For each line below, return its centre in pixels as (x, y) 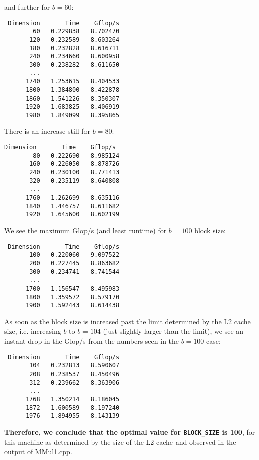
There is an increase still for (47, 131)
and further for (27, 7)
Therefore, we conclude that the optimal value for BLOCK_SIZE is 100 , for (130, 432)
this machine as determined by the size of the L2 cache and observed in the (120, 442)
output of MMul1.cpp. (38, 452)
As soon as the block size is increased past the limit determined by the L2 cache (127, 321)
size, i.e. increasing (33, 331)
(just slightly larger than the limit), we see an (173, 331)
